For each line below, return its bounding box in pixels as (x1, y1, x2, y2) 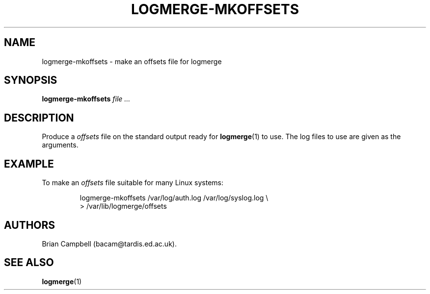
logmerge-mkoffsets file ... (42, 95, 131, 103)
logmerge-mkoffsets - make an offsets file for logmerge (42, 57, 222, 66)
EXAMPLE (4, 157, 54, 170)
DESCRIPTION (4, 111, 74, 124)
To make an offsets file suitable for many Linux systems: (42, 178, 224, 187)
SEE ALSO (4, 256, 54, 269)
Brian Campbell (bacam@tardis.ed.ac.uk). (42, 239, 177, 248)
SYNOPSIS (4, 74, 57, 87)
